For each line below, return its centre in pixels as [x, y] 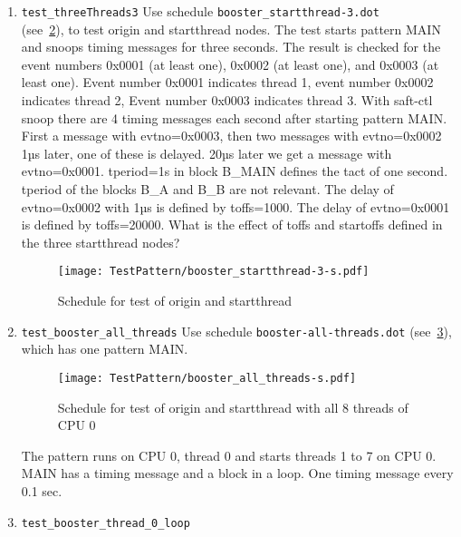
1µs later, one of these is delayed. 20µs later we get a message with [206, 153]
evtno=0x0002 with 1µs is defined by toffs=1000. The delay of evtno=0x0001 [235, 206]
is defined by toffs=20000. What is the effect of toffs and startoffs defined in [232, 225]
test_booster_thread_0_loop [106, 523]
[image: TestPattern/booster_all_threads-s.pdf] [207, 378]
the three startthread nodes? [101, 242]
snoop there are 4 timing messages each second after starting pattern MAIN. [234, 117]
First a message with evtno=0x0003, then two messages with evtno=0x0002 [231, 136]
